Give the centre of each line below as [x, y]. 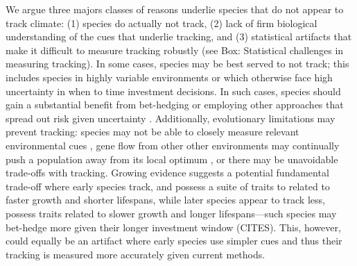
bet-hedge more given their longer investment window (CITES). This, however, [173, 227]
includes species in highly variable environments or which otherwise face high [169, 77]
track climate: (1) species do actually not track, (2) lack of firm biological [162, 23]
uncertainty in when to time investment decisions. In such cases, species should [173, 91]
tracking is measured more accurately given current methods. [136, 254]
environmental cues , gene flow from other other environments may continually [173, 145]
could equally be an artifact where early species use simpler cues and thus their [174, 241]
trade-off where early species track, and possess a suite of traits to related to [168, 186]
